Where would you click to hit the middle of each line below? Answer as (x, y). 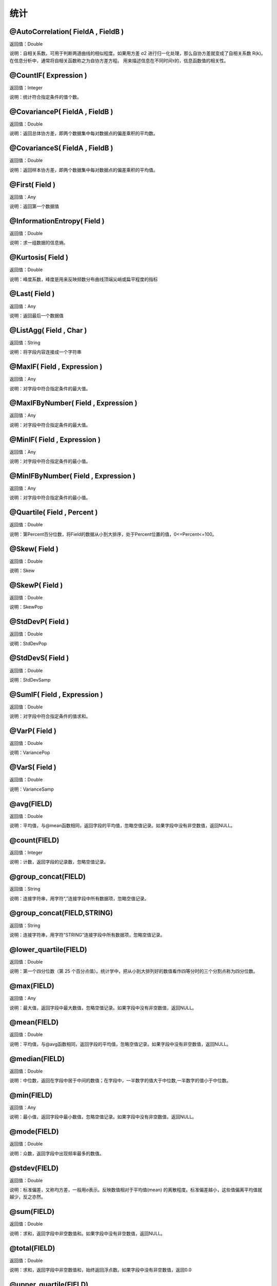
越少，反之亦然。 (27, 1197)
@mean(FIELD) (34, 1022)
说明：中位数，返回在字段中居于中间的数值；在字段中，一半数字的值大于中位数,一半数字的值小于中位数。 (120, 1081)
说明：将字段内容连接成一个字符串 (45, 352)
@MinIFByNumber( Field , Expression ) (73, 476)
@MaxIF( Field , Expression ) (56, 367)
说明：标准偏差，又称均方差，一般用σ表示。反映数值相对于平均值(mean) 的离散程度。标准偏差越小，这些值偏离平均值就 (136, 1190)
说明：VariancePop (30, 753)
